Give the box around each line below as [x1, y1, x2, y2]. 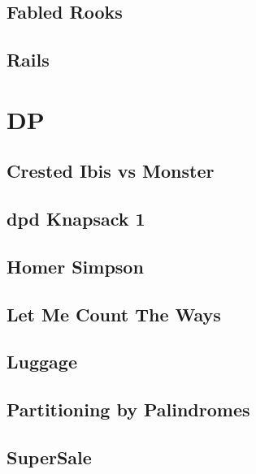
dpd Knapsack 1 [7, 206, 145, 231]
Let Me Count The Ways [7, 301, 221, 326]
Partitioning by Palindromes [7, 397, 250, 422]
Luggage [7, 349, 77, 374]
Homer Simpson [7, 253, 144, 278]
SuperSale [7, 445, 92, 470]
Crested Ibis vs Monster [7, 158, 215, 183]
